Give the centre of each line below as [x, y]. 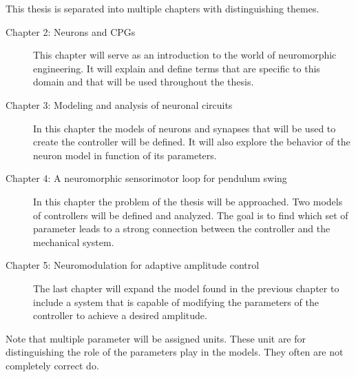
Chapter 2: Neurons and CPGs [71, 31]
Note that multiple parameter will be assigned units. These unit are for [156, 338]
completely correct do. [52, 365]
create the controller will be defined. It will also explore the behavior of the [192, 142]
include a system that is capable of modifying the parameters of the [176, 302]
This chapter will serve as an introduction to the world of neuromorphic [185, 55]
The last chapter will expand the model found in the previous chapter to [186, 288]
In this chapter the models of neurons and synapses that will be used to [185, 128]
